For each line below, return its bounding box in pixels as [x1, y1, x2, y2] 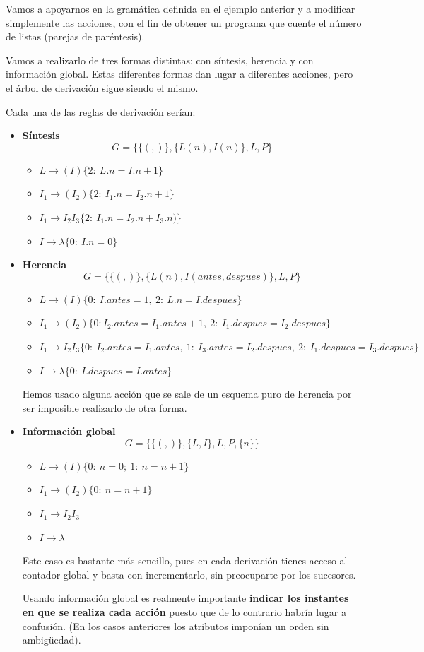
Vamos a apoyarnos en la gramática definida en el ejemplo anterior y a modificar [6, 1, 355, 16]
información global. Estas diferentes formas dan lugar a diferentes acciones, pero [6, 66, 353, 81]
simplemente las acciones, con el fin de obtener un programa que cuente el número [6, 15, 362, 30]
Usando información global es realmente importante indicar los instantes [22, 591, 349, 605]
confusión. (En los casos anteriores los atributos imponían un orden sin [22, 618, 329, 633]
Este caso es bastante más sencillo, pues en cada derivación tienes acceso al [22, 553, 348, 568]
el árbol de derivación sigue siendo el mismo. [6, 80, 199, 95]
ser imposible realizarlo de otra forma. [22, 400, 187, 415]
